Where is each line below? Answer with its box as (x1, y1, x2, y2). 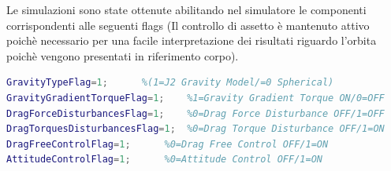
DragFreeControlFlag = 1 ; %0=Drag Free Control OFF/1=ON (6, 138, 329, 150)
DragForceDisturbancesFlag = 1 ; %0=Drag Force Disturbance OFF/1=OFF (6, 107, 385, 119)
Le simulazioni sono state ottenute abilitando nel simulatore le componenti (6, 2, 367, 17)
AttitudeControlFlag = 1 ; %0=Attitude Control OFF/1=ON (6, 154, 322, 166)
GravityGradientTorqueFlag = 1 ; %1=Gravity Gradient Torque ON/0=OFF (6, 92, 385, 104)
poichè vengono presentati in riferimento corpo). (6, 47, 239, 64)
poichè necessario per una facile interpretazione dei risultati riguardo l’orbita (6, 32, 377, 49)
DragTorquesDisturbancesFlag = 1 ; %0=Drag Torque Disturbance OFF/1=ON (6, 123, 385, 135)
